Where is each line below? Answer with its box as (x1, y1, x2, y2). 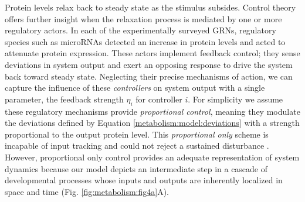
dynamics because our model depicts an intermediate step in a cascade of (5, 162, 268, 174)
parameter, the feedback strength (5, 93, 124, 105)
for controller (135, 93, 182, 105)
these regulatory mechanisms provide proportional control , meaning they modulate (5, 105, 300, 117)
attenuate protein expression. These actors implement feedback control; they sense (5, 47, 300, 59)
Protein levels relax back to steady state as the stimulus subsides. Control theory (5, 1, 296, 13)
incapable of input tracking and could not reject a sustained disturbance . (5, 139, 269, 152)
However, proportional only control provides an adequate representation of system (5, 150, 300, 163)
